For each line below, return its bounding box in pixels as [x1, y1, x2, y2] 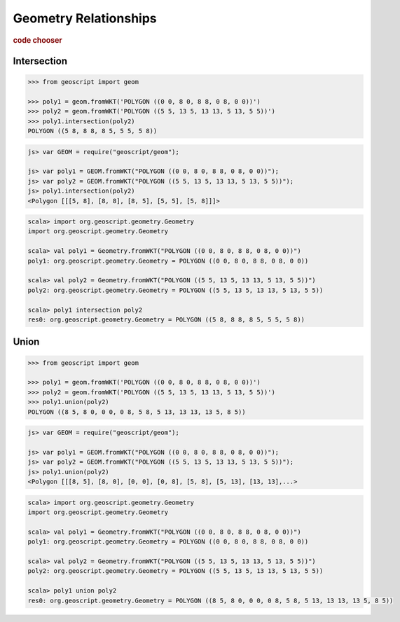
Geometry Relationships [13, 11, 157, 26]
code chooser [13, 35, 62, 45]
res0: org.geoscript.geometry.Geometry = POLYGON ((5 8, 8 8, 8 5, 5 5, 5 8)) [27, 316, 305, 324]
